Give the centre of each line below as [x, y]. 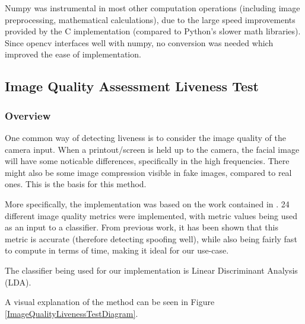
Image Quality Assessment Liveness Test [132, 86]
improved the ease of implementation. [73, 54]
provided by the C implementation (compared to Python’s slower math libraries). [153, 31]
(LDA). [18, 282]
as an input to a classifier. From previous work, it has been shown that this [142, 227]
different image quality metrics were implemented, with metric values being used [151, 215]
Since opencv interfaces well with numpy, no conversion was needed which [139, 42]
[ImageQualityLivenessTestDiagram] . [72, 313]
